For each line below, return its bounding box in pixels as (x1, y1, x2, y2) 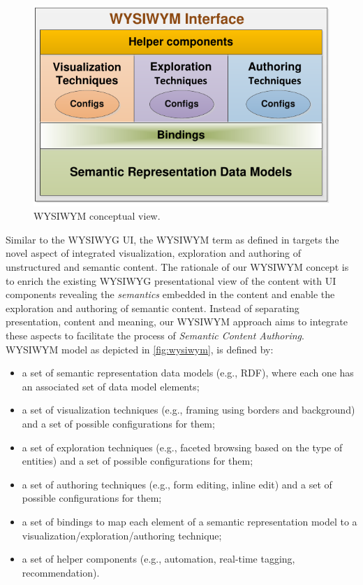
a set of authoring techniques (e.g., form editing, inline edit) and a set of (22, 477, 332, 491)
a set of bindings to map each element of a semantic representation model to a (22, 514, 357, 528)
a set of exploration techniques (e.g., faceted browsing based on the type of (22, 439, 343, 454)
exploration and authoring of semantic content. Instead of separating (6, 300, 299, 315)
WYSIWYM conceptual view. (34, 209, 161, 223)
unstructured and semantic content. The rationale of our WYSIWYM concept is (6, 260, 349, 274)
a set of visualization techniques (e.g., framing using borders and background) (22, 402, 355, 417)
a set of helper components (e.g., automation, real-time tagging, (22, 551, 295, 566)
